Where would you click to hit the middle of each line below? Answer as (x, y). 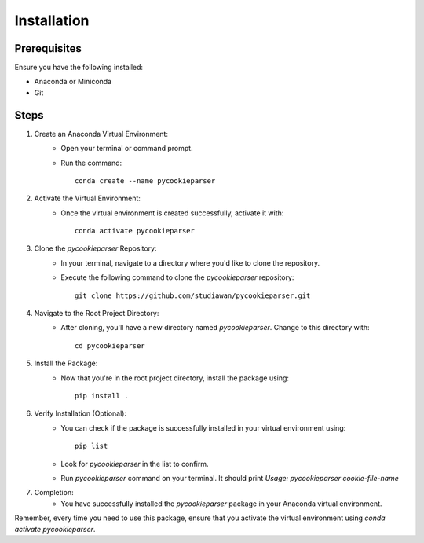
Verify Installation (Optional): (80, 413)
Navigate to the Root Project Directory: (97, 314)
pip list (91, 446)
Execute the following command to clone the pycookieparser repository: (177, 277)
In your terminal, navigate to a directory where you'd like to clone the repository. (190, 262)
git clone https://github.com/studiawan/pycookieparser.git (193, 295)
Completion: (54, 493)
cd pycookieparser (110, 345)
